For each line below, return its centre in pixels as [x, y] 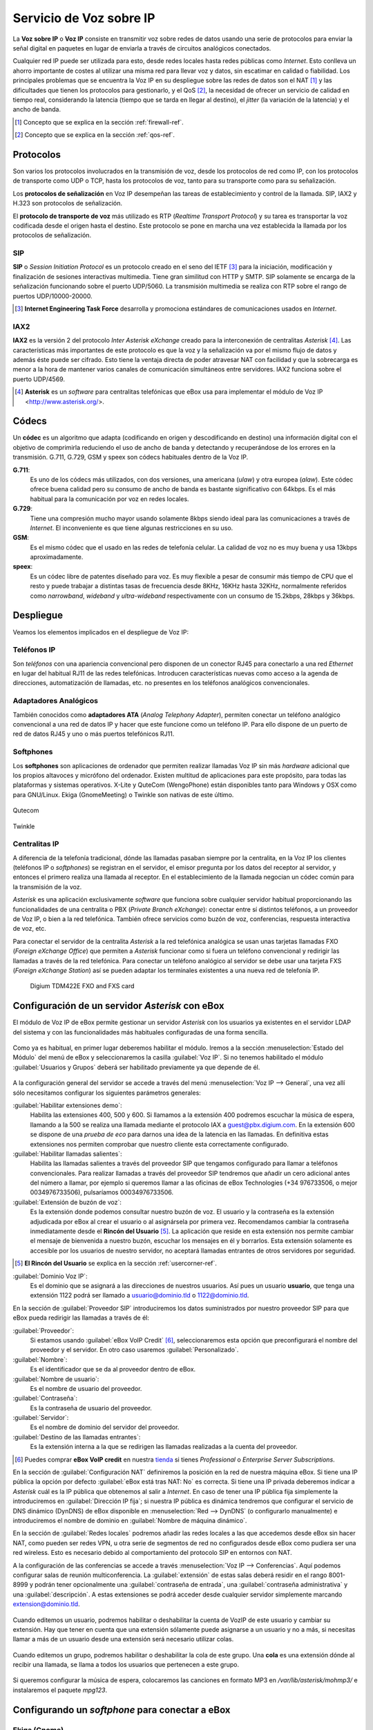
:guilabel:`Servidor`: [41, 1418]
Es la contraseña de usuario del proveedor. [91, 1408]
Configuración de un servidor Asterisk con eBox [118, 1006]
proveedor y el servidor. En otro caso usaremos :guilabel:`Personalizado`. [134, 1350]
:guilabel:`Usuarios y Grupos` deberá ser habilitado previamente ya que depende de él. [136, 1067]
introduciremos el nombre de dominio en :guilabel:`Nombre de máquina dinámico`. [130, 1520]
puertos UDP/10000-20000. [52, 296]
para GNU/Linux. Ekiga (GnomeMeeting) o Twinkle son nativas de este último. [123, 794]
